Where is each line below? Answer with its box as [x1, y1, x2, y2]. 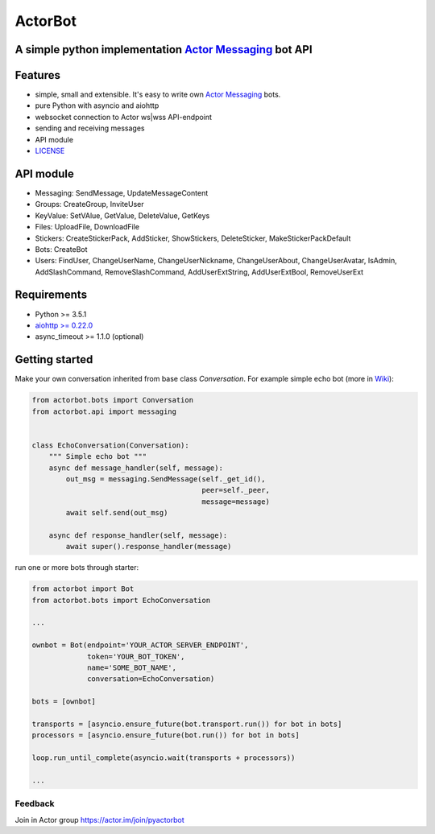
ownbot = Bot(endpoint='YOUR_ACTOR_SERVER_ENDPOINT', [31, 641, 249, 650]
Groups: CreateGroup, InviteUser [35, 200, 144, 209]
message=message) [201, 497, 270, 506]
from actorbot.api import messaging [31, 407, 177, 416]
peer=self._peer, [201, 485, 270, 495]
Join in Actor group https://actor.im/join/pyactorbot [14, 815, 184, 824]
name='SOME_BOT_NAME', [87, 663, 177, 672]
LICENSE [35, 146, 65, 156]
